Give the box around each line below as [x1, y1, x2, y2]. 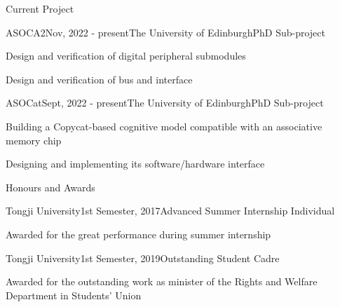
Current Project [6, 1, 74, 15]
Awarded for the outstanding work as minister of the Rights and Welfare [6, 274, 318, 289]
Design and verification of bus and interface [6, 71, 193, 86]
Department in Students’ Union [6, 287, 142, 302]
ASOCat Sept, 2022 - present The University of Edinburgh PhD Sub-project [6, 95, 324, 110]
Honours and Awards [6, 179, 95, 194]
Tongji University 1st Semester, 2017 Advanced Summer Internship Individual [6, 203, 335, 218]
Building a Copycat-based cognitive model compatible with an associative [6, 118, 322, 133]
